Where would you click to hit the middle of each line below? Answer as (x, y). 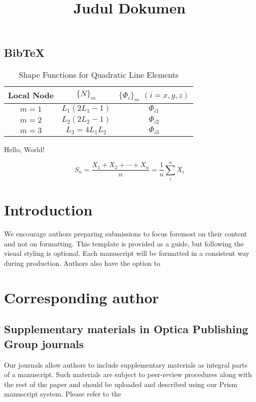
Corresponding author (82, 297)
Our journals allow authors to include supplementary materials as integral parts (126, 364)
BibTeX (24, 53)
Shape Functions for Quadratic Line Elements (99, 75)
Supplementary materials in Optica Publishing (126, 329)
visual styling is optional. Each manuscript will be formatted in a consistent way (127, 253)
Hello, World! (24, 149)
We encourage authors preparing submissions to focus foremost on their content (126, 234)
